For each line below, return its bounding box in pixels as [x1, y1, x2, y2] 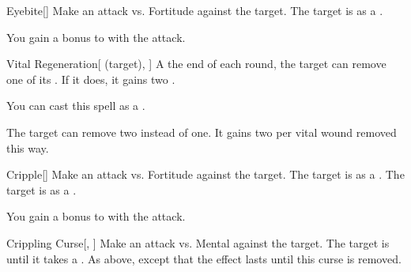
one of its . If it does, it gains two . [6, 70, 175, 87]
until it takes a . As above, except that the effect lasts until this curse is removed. [6, 250, 402, 266]
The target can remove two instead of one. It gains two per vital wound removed [6, 123, 397, 140]
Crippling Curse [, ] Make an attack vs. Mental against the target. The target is [6, 234, 390, 251]
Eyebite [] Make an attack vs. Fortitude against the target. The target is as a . [6, 2, 383, 18]
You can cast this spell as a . [6, 97, 145, 114]
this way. [6, 139, 49, 156]
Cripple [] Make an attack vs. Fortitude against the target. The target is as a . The [6, 166, 405, 183]
